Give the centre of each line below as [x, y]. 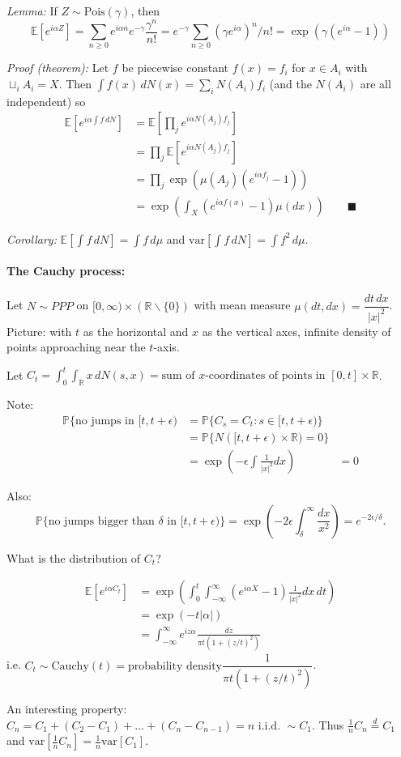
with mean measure [242, 305]
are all [375, 84]
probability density [175, 666]
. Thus [328, 724]
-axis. [166, 347]
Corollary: [32, 238]
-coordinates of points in [265, 376]
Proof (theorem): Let [58, 68]
